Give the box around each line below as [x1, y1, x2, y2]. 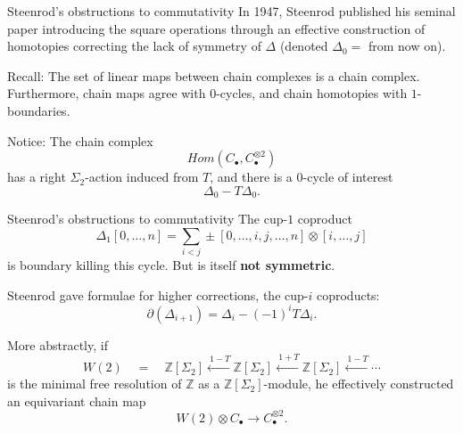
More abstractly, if [7, 335, 108, 354]
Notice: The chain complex [7, 131, 153, 150]
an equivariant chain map [7, 391, 146, 410]
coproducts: [316, 285, 380, 304]
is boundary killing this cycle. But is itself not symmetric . [7, 256, 335, 274]
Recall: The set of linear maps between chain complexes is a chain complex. [7, 66, 420, 85]
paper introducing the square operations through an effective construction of [7, 19, 426, 37]
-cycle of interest [302, 167, 393, 186]
